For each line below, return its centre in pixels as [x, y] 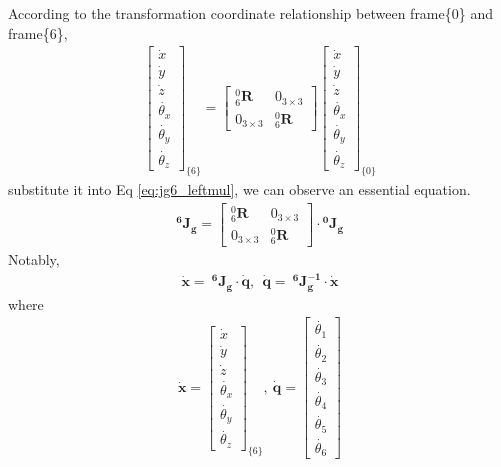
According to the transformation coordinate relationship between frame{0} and [250, 13]
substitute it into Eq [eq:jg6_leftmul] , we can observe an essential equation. [239, 188]
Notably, [34, 259]
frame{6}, [38, 32]
